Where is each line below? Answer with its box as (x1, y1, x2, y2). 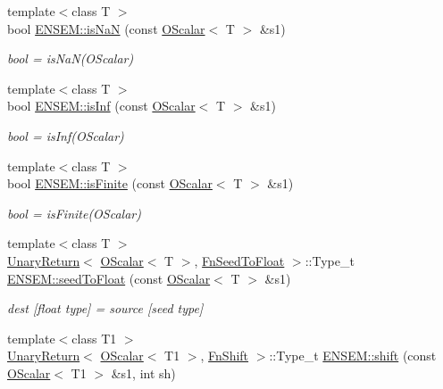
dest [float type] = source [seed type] (7, 299, 204, 318)
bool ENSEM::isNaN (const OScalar (7, 19, 205, 37)
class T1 (71, 328, 117, 347)
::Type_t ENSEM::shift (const (269, 346, 437, 365)
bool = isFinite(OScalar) (7, 203, 141, 222)
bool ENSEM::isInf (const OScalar (7, 96, 196, 115)
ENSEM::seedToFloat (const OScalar (7, 269, 211, 287)
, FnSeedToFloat (194, 251, 285, 269)
